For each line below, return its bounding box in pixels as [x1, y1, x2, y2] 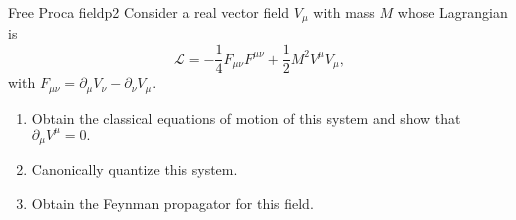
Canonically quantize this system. [31, 159, 238, 180]
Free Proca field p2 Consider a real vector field [8, 2, 290, 22]
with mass [313, 2, 375, 22]
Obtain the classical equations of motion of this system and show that [31, 107, 461, 128]
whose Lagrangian [397, 2, 508, 22]
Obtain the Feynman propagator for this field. [31, 192, 314, 213]
